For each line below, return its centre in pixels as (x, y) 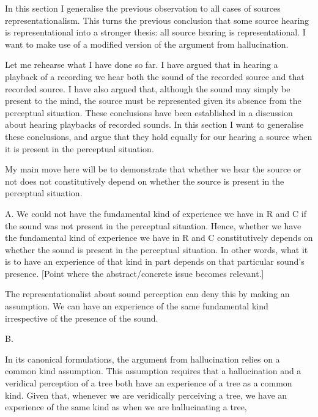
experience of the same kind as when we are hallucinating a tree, (126, 407)
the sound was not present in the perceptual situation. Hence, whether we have (153, 225)
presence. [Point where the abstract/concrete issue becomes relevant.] (135, 273)
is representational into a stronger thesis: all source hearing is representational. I (155, 32)
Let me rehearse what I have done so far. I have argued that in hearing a (142, 65)
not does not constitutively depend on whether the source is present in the (145, 181)
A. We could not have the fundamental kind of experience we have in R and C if (156, 213)
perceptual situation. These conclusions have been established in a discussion (149, 112)
